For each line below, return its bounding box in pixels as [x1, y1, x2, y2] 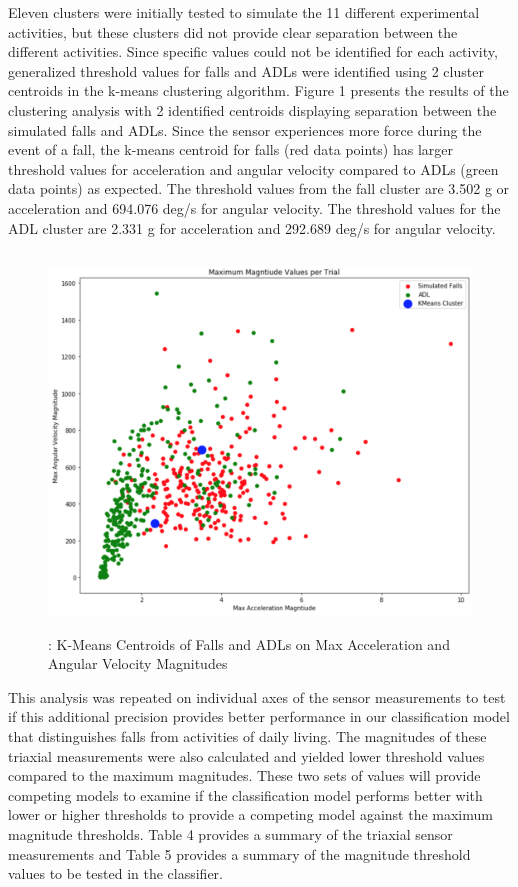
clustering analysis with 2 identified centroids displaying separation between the [8, 99, 497, 120]
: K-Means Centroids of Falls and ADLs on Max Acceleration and [48, 633, 450, 654]
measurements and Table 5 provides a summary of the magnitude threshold [8, 843, 471, 864]
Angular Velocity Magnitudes [48, 653, 228, 674]
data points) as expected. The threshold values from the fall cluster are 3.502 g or [8, 178, 510, 199]
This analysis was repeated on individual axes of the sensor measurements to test [8, 686, 506, 707]
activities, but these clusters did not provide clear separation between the [8, 21, 458, 42]
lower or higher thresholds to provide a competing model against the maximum [8, 804, 493, 825]
